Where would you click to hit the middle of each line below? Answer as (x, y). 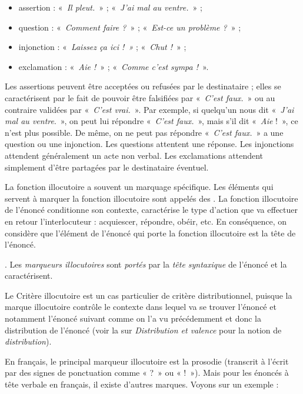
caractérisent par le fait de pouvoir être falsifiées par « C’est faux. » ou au (140, 97)
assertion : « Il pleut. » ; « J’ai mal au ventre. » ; (110, 7)
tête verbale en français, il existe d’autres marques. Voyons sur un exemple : (142, 384)
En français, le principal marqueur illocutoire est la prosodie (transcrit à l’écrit (147, 361)
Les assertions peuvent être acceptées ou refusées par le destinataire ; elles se (143, 86)
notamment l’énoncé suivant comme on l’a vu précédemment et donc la (133, 318)
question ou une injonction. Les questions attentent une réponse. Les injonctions (149, 144)
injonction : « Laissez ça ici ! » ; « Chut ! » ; (102, 47)
